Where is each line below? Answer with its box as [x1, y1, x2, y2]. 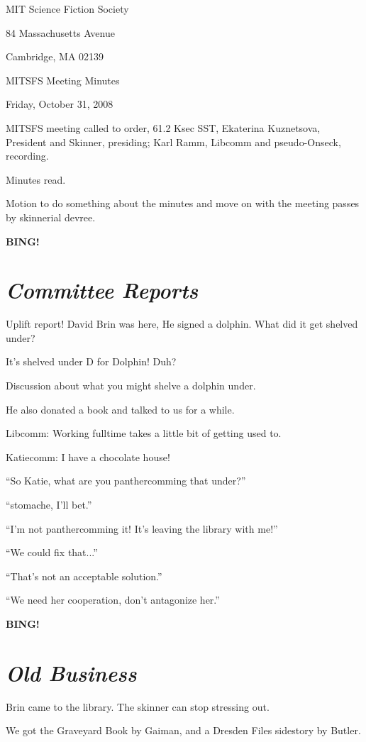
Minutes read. [6, 172, 66, 187]
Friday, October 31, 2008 [6, 96, 113, 111]
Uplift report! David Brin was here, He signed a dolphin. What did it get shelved [6, 316, 358, 331]
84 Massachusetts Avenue [6, 25, 115, 40]
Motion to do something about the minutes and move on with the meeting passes [6, 196, 360, 211]
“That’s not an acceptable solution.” [6, 568, 162, 583]
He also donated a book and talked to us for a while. [6, 402, 235, 416]
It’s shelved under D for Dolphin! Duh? [6, 354, 177, 369]
